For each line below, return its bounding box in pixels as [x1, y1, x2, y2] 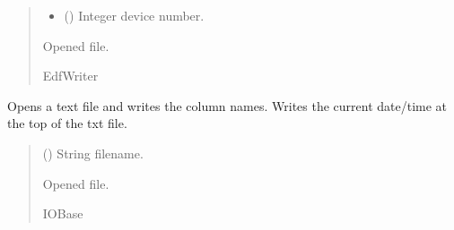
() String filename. [42, 143, 144, 162]
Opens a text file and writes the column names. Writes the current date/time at [7, 96, 448, 115]
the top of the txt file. [7, 114, 127, 132]
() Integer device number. [64, 6, 205, 24]
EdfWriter [42, 66, 99, 85]
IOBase [42, 204, 83, 223]
